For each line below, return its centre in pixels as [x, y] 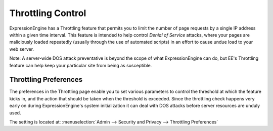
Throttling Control [48, 13]
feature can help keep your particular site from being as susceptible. [81, 65]
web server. [22, 49]
